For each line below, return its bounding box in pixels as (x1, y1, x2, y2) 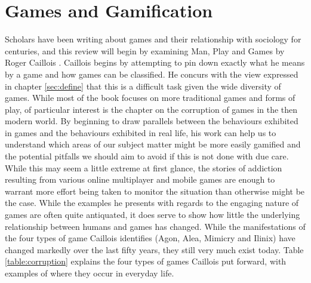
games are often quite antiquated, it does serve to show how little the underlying (5, 208, 300, 221)
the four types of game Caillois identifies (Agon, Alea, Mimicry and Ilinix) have (5, 232, 295, 244)
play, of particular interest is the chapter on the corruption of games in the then (5, 103, 298, 115)
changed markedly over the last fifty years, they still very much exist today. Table (5, 243, 304, 256)
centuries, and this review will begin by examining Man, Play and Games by (5, 44, 285, 57)
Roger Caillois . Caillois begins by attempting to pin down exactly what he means (5, 56, 305, 69)
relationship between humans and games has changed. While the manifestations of (5, 220, 306, 232)
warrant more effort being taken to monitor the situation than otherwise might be (5, 184, 305, 197)
